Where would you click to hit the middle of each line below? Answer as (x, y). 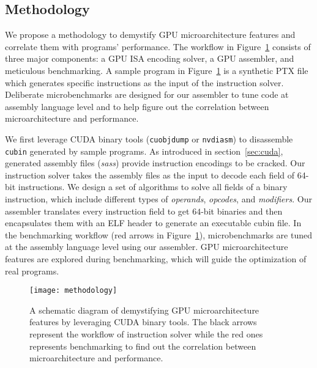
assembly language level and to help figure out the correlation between (137, 106)
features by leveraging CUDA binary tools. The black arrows (143, 322)
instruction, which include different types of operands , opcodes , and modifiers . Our (158, 199)
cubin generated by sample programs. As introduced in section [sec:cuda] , (144, 151)
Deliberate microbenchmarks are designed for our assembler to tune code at (147, 94)
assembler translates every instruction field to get (97, 211)
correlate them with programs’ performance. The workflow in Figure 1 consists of (158, 46)
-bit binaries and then (242, 211)
